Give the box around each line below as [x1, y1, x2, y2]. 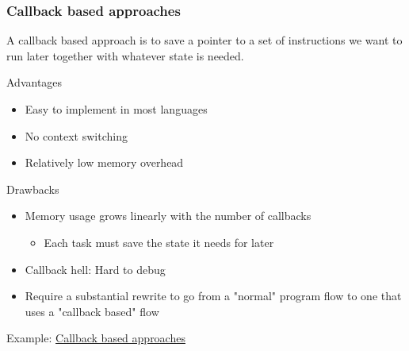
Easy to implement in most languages [25, 101, 208, 117]
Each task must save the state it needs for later [44, 233, 274, 250]
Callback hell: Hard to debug [25, 260, 166, 277]
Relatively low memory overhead [25, 154, 184, 171]
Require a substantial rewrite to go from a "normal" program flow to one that [25, 287, 402, 304]
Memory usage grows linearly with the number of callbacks [25, 207, 312, 224]
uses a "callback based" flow [25, 303, 159, 319]
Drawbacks [6, 180, 59, 197]
